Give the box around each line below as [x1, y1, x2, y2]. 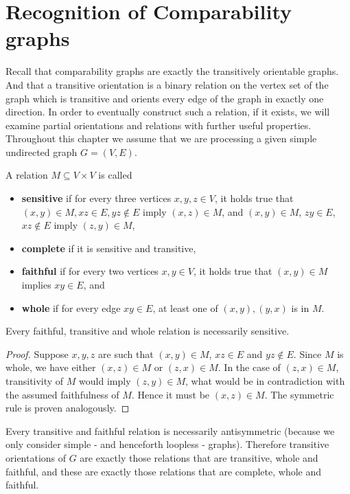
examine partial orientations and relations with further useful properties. [5, 117, 312, 132]
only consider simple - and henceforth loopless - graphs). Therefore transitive [5, 437, 329, 451]
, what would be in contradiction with [185, 374, 345, 388]
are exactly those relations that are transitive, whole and [80, 450, 318, 464]
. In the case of [218, 360, 281, 374]
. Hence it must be [131, 387, 210, 401]
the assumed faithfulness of [5, 387, 119, 401]
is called [98, 168, 132, 182]
